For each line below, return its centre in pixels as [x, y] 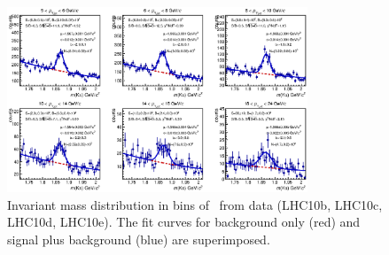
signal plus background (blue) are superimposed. [139, 239]
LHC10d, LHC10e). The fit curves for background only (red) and [184, 222]
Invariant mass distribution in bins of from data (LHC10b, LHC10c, [195, 204]
